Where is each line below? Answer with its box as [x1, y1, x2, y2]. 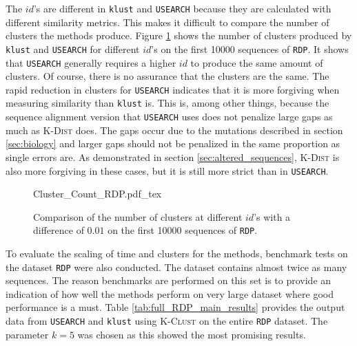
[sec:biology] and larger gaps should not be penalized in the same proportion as [6, 136, 340, 151]
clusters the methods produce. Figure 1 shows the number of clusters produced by [6, 28, 352, 43]
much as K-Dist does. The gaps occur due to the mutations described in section [6, 122, 343, 137]
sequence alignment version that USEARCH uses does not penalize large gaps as [6, 109, 333, 124]
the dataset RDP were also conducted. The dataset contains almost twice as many [6, 259, 347, 274]
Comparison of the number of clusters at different [33, 209, 243, 224]
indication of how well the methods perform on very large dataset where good [6, 286, 334, 301]
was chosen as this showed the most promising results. [77, 327, 306, 341]
